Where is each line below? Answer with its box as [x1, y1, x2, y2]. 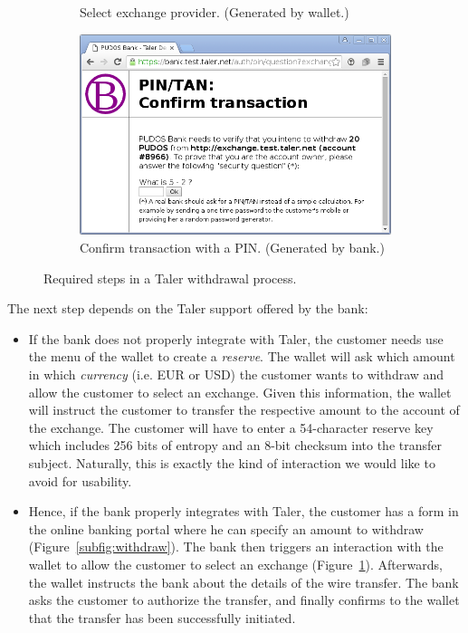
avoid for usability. [28, 471, 132, 490]
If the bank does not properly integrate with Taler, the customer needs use [28, 329, 444, 348]
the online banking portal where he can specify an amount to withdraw [28, 519, 424, 538]
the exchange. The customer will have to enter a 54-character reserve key [28, 417, 434, 436]
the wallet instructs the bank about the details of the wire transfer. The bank [28, 572, 459, 591]
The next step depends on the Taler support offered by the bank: [7, 299, 368, 318]
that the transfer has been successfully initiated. [28, 608, 296, 627]
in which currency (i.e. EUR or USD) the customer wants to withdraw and [28, 365, 444, 384]
